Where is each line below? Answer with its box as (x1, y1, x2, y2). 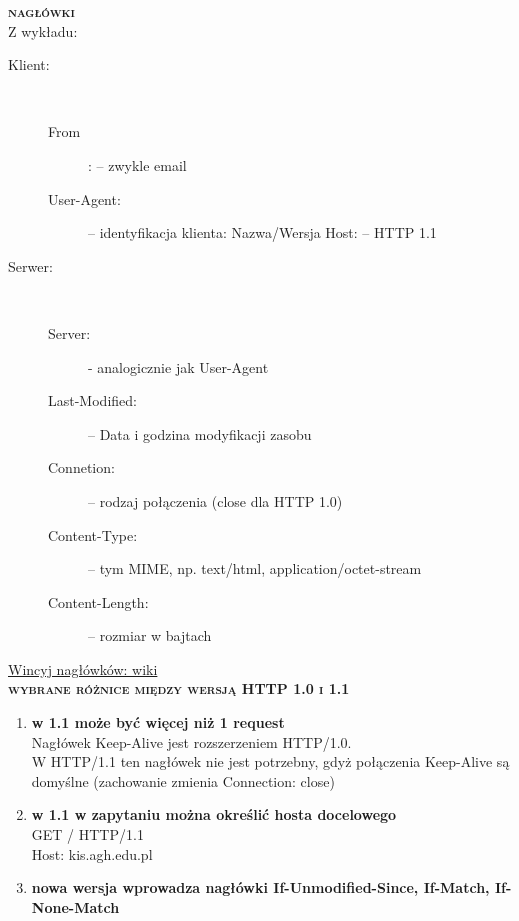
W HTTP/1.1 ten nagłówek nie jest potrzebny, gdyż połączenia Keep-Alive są (31, 751, 510, 772)
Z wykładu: (8, 20, 78, 41)
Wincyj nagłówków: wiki (8, 658, 158, 679)
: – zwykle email (88, 154, 187, 175)
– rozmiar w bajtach (88, 625, 212, 646)
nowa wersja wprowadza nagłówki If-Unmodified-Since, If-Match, (31, 877, 490, 898)
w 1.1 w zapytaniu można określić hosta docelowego (31, 804, 397, 825)
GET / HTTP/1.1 (31, 824, 144, 845)
